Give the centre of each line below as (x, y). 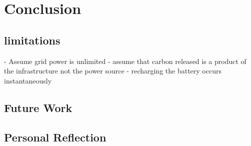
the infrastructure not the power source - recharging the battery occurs (113, 71)
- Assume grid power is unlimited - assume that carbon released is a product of (125, 61)
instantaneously (28, 80)
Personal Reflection (55, 137)
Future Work (38, 107)
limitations (32, 40)
